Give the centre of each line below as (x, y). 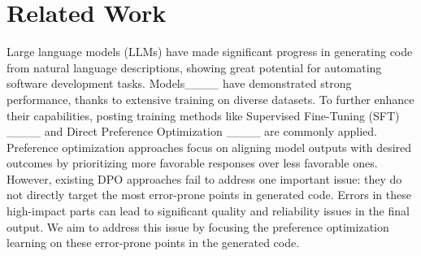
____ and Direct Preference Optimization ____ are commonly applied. (192, 131)
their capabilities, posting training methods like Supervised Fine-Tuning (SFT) (203, 115)
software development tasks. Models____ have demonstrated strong (179, 83)
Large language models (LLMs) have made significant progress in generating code (210, 52)
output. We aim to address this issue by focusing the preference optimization (198, 226)
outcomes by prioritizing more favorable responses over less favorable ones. (192, 163)
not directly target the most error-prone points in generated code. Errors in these (209, 195)
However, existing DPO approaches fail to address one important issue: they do (204, 178)
